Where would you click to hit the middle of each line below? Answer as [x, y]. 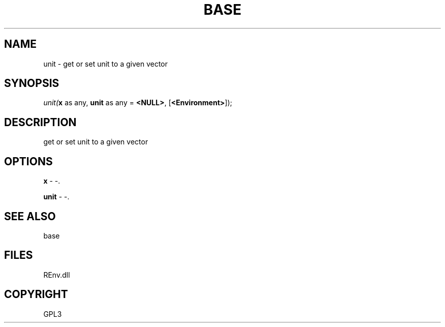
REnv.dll [57, 275]
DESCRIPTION [40, 122]
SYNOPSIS [32, 83]
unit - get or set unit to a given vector [106, 64]
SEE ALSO [30, 216]
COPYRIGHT [36, 294]
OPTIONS [28, 161]
